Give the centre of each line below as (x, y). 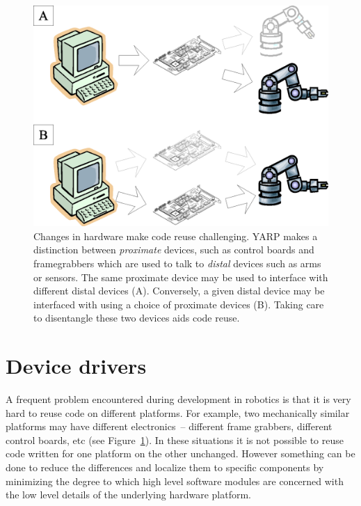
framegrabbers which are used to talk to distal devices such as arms (177, 263)
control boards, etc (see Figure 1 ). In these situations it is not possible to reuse (175, 440)
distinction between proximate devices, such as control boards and (174, 250)
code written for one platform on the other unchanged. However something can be (180, 453)
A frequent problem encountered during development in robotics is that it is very (178, 399)
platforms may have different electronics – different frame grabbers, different (169, 426)
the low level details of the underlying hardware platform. (128, 495)
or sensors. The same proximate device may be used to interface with (181, 277)
